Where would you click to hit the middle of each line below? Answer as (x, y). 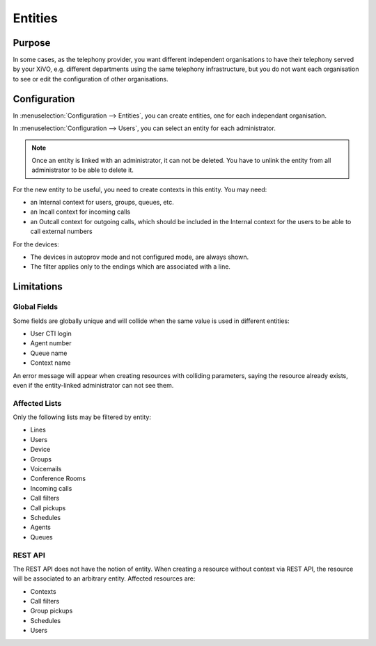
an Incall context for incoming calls (80, 212)
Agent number (51, 343)
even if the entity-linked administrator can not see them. (93, 385)
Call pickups (48, 507)
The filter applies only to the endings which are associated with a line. (131, 267)
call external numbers (62, 231)
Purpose (32, 43)
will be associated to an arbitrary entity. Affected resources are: (104, 578)
